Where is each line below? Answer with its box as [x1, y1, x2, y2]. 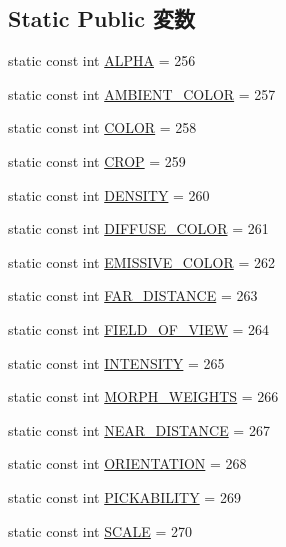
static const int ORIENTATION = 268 [8, 453, 247, 474]
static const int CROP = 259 [8, 150, 186, 171]
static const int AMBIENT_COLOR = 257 [8, 83, 276, 104]
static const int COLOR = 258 [8, 117, 197, 138]
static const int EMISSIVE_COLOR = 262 [8, 251, 275, 272]
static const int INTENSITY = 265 [8, 352, 225, 373]
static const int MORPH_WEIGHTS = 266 [8, 386, 279, 407]
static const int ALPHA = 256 [8, 50, 196, 71]
